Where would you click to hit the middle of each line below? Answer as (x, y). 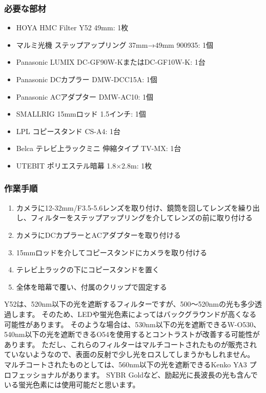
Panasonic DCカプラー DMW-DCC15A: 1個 (87, 79)
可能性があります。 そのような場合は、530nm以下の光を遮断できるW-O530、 (132, 324)
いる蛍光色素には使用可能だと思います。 (72, 385)
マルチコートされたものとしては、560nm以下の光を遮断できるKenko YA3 (126, 364)
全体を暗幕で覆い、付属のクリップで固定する (91, 286)
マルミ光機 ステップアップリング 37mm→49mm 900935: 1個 (115, 44)
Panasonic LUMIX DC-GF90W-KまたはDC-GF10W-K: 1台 (111, 62)
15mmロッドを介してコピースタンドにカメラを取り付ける (111, 252)
